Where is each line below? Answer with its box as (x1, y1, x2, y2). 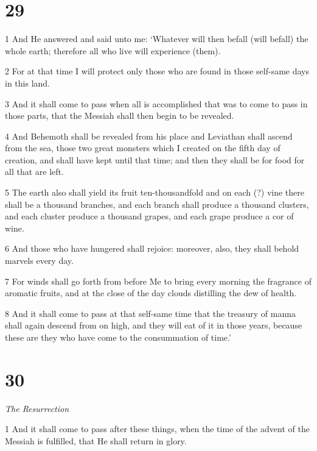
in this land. (5, 76, 50, 89)
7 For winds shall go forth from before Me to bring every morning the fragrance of (5, 274, 312, 287)
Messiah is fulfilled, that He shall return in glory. (5, 434, 187, 447)
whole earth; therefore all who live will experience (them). (5, 44, 221, 57)
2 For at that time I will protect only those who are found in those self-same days (5, 65, 309, 77)
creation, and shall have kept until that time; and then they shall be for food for (5, 153, 305, 166)
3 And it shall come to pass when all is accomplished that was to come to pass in (5, 97, 308, 110)
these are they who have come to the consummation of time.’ (5, 331, 231, 343)
